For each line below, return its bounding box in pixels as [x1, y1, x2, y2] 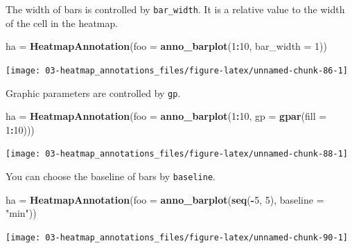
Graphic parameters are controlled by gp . [6, 85, 181, 100]
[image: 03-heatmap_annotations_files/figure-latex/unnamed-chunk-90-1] [6, 232, 348, 242]
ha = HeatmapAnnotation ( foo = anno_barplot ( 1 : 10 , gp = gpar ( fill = [6, 109, 327, 123]
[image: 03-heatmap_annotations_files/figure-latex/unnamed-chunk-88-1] [6, 149, 348, 159]
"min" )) [6, 206, 37, 220]
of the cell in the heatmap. [6, 15, 118, 30]
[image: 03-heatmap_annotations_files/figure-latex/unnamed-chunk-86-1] [6, 65, 348, 76]
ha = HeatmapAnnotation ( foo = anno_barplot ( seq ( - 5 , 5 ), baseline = [6, 192, 324, 206]
